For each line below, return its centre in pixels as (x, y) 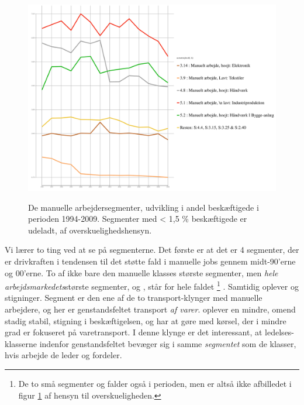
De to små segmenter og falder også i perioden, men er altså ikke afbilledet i (155, 383)
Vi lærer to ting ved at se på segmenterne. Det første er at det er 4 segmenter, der (152, 250)
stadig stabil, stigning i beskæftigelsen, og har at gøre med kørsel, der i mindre (146, 320)
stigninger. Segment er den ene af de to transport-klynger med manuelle (134, 298)
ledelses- (280, 332)
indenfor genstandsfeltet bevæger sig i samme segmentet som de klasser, (168, 343)
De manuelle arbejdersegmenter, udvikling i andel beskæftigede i (144, 207)
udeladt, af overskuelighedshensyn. (90, 230)
